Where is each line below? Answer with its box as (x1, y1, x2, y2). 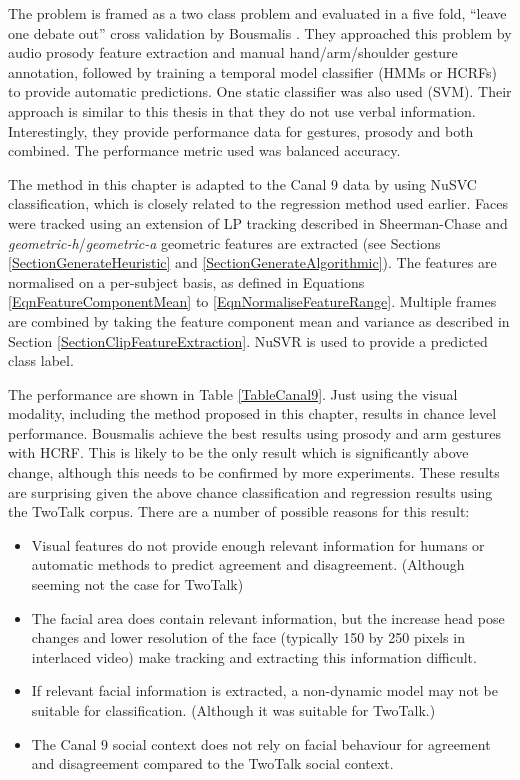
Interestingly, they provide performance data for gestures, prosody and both (8, 120, 474, 141)
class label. (8, 350, 74, 371)
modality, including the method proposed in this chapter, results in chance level (8, 403, 497, 424)
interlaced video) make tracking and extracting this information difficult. (31, 646, 477, 667)
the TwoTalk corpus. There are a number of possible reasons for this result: (8, 501, 470, 522)
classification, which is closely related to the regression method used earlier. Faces (8, 193, 508, 214)
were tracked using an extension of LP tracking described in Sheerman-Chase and (8, 212, 508, 233)
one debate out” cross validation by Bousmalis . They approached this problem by (8, 22, 512, 43)
